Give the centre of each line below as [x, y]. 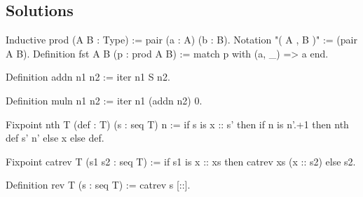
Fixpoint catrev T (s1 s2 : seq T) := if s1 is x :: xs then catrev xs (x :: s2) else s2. [181, 161]
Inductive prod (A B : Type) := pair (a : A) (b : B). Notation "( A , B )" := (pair [181, 40]
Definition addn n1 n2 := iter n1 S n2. [88, 77]
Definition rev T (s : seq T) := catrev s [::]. [98, 185]
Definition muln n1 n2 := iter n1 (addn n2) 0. [104, 100]
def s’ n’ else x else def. [55, 138]
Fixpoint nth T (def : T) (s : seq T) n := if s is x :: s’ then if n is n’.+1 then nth [177, 124]
